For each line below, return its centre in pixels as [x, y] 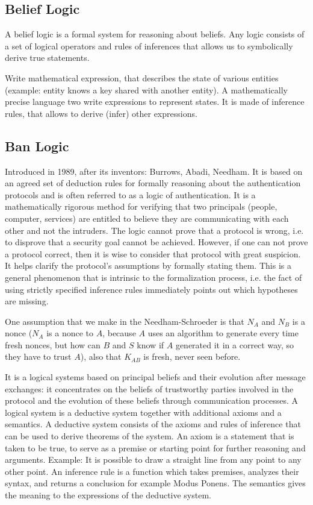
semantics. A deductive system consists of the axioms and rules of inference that [153, 424]
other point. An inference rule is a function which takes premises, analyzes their [152, 471]
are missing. [27, 301]
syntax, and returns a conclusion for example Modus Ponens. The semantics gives [155, 483]
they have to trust [38, 356]
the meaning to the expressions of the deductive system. [108, 495]
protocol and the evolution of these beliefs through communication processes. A [152, 400]
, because [119, 333]
